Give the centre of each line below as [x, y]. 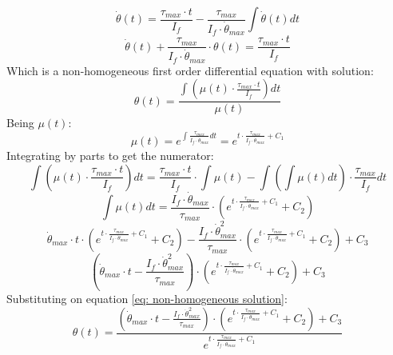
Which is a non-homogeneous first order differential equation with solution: [190, 70]
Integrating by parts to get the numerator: [110, 156]
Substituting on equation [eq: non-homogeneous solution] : [147, 299]
